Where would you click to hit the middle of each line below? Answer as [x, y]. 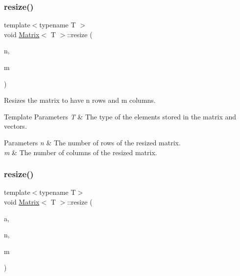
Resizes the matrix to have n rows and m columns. [80, 100]
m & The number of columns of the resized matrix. [81, 152]
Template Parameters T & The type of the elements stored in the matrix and [120, 116]
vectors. [15, 126]
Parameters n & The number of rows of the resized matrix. [92, 142]
